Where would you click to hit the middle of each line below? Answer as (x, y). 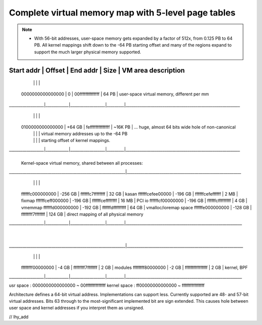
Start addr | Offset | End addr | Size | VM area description (97, 70)
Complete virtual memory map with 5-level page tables (122, 13)
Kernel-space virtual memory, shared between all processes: (82, 163)
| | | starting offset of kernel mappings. (72, 140)
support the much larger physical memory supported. (88, 52)
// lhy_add (19, 317)
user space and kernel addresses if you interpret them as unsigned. (77, 308)
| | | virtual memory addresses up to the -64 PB (81, 134)
